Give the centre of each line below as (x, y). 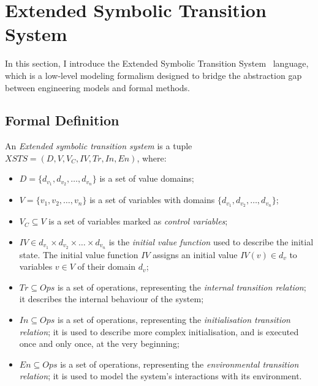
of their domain (107, 266)
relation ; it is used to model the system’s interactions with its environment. (161, 376)
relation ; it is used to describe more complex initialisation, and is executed (159, 331)
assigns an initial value (195, 254)
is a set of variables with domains (152, 200)
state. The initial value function (79, 254)
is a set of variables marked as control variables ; (138, 221)
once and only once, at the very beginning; (99, 343)
